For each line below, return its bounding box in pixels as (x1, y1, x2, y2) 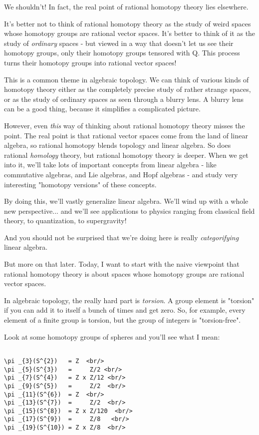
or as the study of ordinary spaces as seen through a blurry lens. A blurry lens (4, 93, 244, 104)
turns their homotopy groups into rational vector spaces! (4, 57, 177, 67)
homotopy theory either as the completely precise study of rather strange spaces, (4, 84, 251, 94)
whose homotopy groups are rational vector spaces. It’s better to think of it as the (4, 28, 256, 38)
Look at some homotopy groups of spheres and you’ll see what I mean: (4, 331, 220, 342)
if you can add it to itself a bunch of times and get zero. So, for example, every (4, 305, 246, 315)
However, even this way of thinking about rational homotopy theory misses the (4, 120, 245, 130)
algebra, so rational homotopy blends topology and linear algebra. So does (4, 140, 231, 150)
